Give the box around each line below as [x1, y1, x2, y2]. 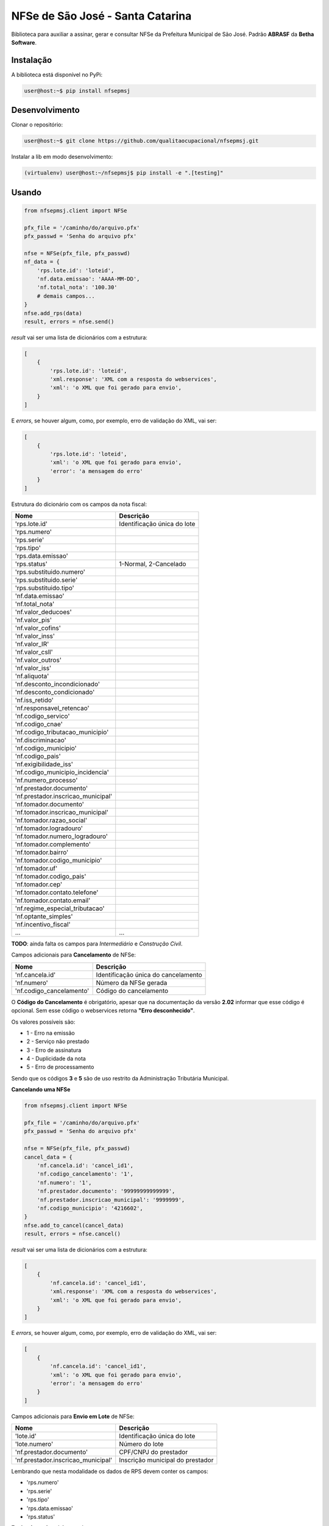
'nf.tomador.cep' [15, 880, 63, 888]
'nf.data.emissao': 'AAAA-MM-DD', [37, 275, 140, 282]
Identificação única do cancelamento [96, 971, 202, 979]
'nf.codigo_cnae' [15, 720, 63, 728]
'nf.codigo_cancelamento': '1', [37, 1171, 134, 1177]
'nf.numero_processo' [15, 776, 78, 784]
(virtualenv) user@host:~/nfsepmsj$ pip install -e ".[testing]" [24, 170, 224, 176]
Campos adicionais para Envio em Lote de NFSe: [11, 1412, 135, 1420]
